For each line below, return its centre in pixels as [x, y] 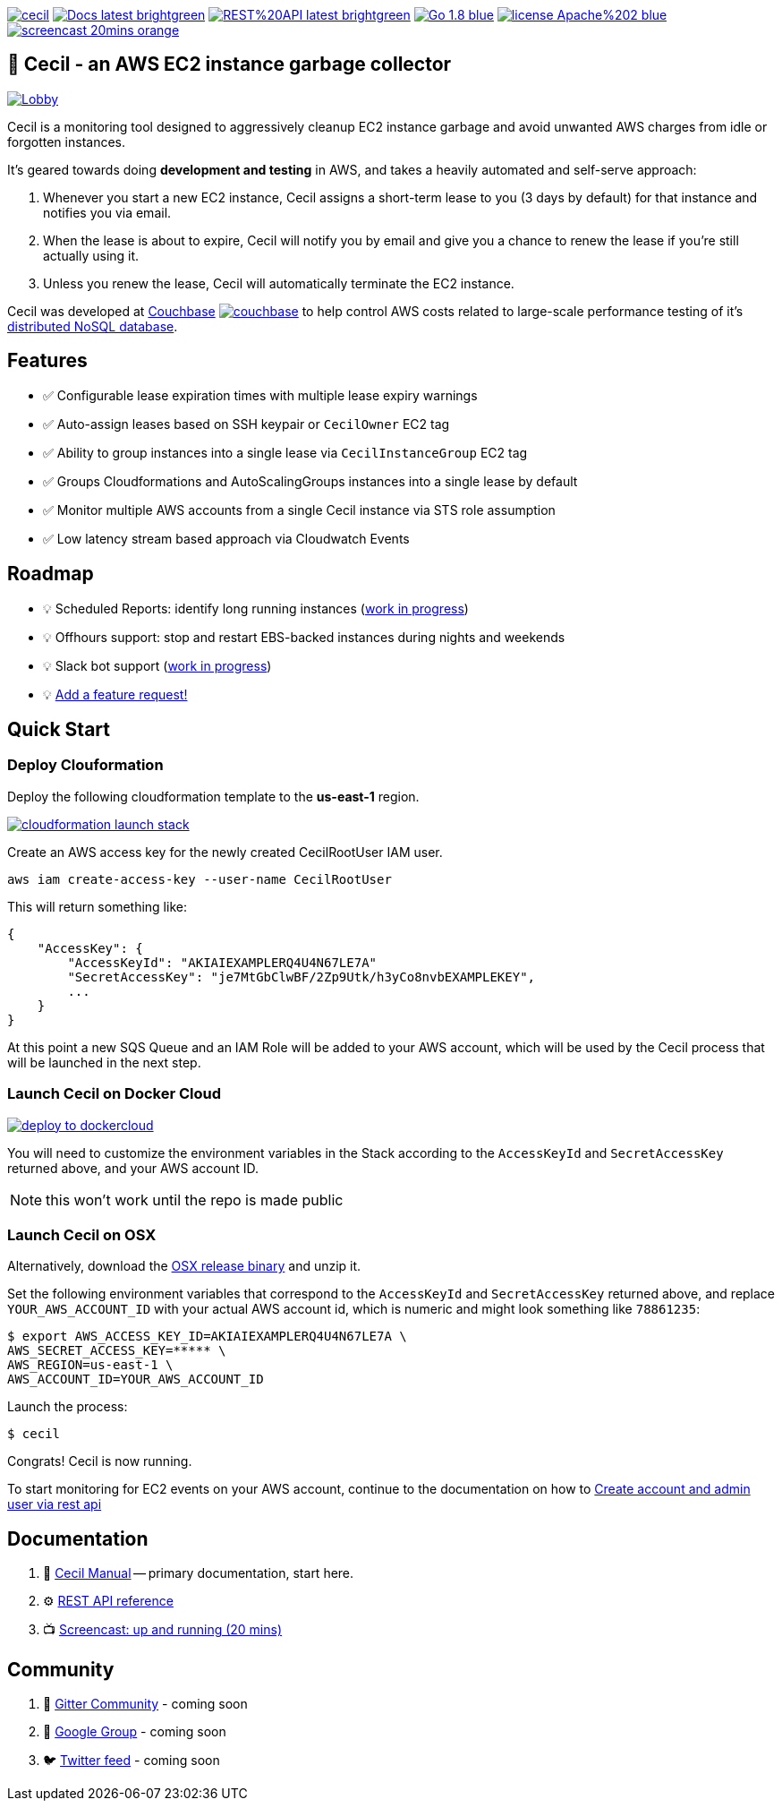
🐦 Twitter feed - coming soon [132, 1760]
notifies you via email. [107, 212]
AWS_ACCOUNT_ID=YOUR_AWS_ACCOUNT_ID [136, 1380]
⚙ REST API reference [108, 1601]
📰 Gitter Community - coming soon [145, 1703]
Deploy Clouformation [85, 765]
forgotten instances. [66, 141]
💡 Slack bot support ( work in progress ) [157, 665]
